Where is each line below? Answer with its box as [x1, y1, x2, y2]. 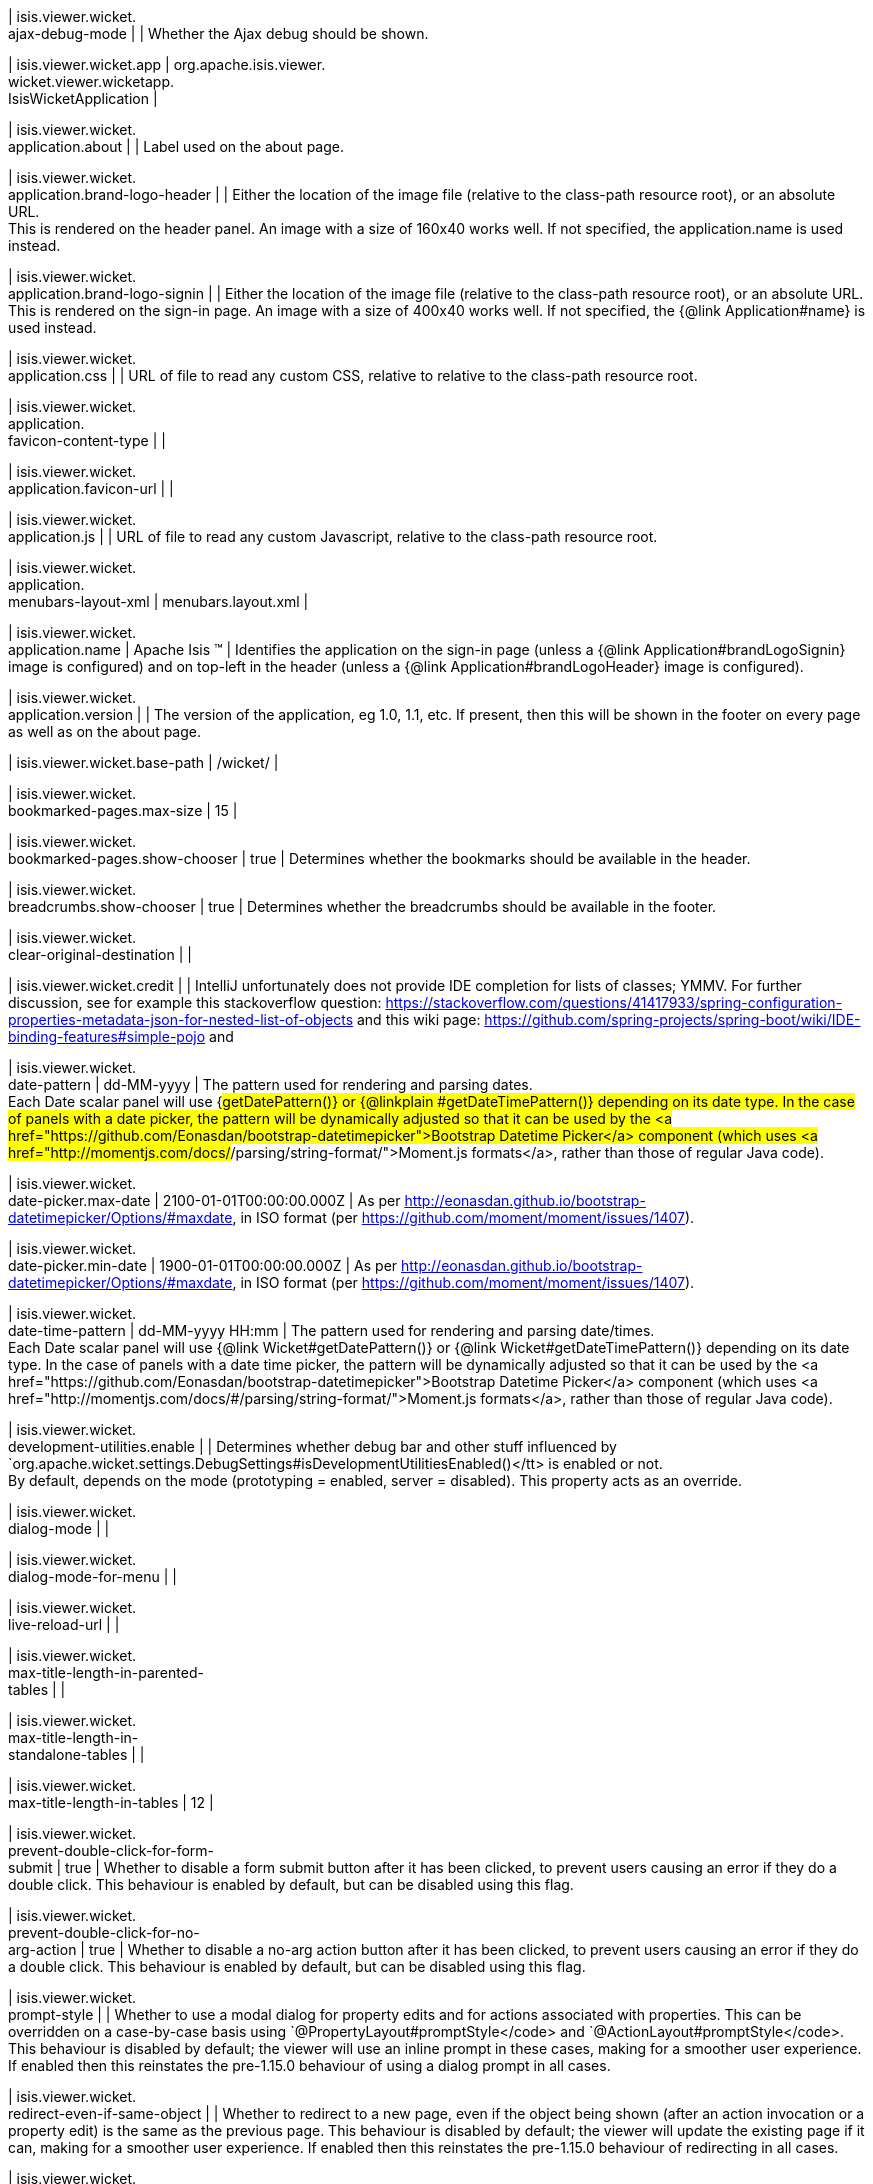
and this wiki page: [356, 1011, 481, 1028]
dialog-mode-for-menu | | [8, 1568, 177, 1585]
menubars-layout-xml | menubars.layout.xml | [8, 593, 309, 610]
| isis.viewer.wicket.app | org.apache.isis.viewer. [8, 56, 326, 73]
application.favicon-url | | [8, 480, 174, 497]
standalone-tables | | [8, 1746, 145, 1763]
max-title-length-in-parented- [8, 1664, 204, 1681]
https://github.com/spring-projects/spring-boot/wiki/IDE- [484, 1011, 861, 1028]
